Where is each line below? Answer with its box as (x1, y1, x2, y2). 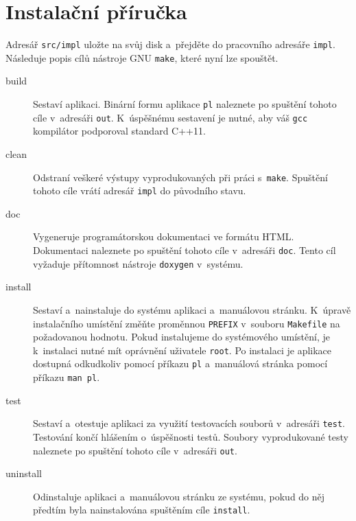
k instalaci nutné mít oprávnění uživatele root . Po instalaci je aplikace (33, 343, 332, 357)
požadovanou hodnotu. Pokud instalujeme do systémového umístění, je (33, 329, 330, 344)
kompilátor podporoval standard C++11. (33, 124, 206, 138)
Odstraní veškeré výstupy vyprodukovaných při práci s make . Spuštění (33, 170, 328, 184)
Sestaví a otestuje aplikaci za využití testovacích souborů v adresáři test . (33, 416, 345, 430)
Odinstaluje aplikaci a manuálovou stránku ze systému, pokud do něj (33, 489, 325, 503)
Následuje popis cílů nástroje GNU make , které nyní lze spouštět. (5, 50, 278, 65)
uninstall (5, 466, 42, 481)
